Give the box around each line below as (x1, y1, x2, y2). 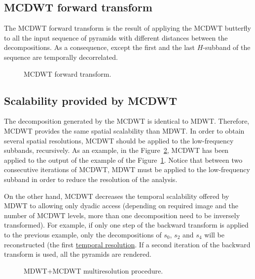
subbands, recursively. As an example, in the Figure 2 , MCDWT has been (4, 145, 229, 155)
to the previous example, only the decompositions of (4, 229, 162, 239)
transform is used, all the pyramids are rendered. (4, 249, 151, 259)
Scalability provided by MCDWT (4, 93, 178, 108)
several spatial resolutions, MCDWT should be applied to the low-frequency (4, 135, 234, 145)
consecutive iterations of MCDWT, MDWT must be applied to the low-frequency (4, 164, 250, 175)
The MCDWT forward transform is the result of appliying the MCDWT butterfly (4, 23, 252, 33)
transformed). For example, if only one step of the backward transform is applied (4, 220, 249, 230)
